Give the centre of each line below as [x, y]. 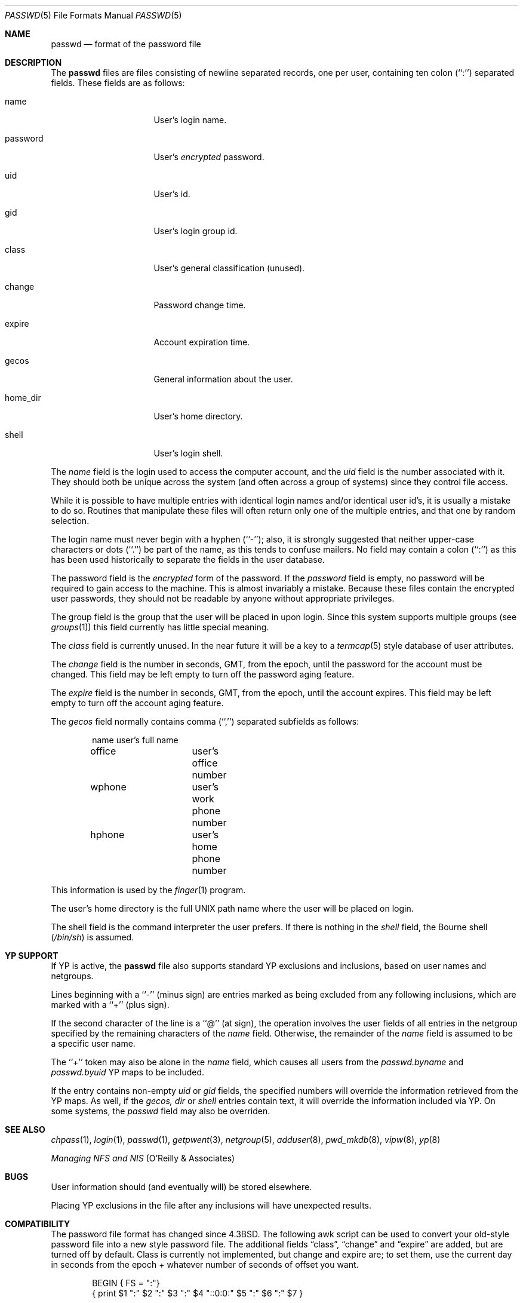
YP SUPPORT [32, 956]
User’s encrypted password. [209, 157]
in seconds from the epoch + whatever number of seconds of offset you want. [205, 1264]
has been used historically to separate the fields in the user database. [188, 559]
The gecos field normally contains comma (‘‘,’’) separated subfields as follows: [205, 721]
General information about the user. [223, 379]
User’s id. [172, 194]
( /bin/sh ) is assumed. [93, 937]
